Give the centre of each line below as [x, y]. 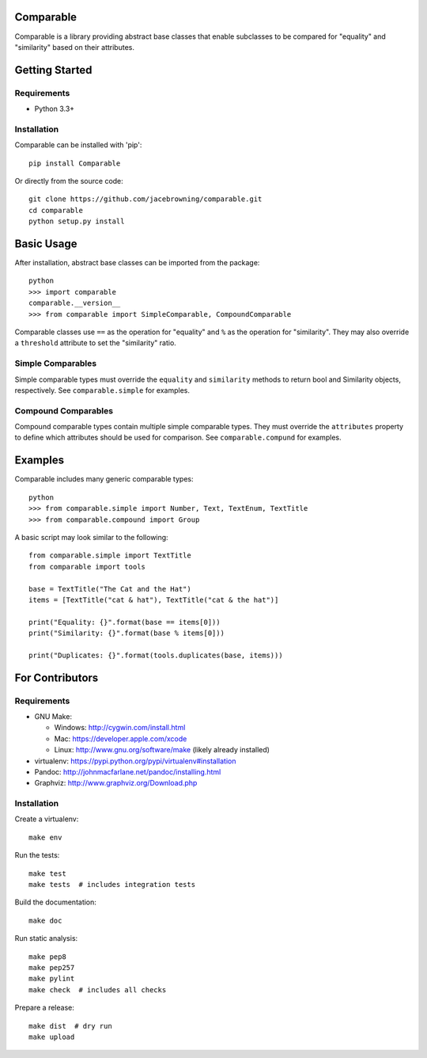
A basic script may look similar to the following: [92, 537]
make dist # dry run [70, 1026]
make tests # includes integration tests [112, 885]
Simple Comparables [56, 363]
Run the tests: [37, 855]
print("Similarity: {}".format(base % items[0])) [127, 633]
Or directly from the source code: [69, 181]
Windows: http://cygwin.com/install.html [120, 728]
